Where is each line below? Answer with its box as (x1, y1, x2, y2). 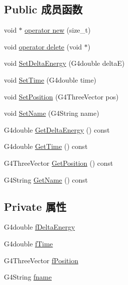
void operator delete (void (4, 41, 82, 51)
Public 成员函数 (4, 1, 83, 17)
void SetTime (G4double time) (4, 74, 96, 85)
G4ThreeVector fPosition (4, 255, 78, 265)
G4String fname (4, 272, 52, 282)
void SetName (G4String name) (4, 108, 99, 118)
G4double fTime (4, 238, 53, 248)
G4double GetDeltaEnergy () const (4, 124, 110, 135)
